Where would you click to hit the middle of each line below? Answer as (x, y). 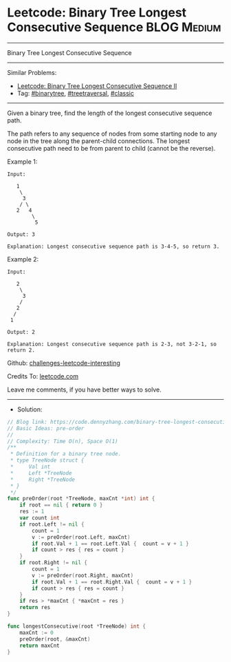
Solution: (30, 409)
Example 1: (22, 161)
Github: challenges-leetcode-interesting (64, 363)
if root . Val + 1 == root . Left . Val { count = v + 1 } (110, 544)
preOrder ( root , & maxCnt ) (55, 639)
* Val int (30, 467)
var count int (40, 518)
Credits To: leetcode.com (43, 376)
